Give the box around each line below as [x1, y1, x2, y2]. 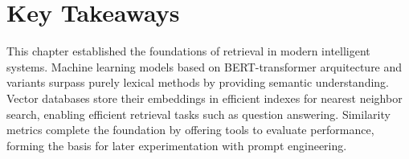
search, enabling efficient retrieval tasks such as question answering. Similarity [6, 105, 391, 122]
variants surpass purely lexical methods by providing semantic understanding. [6, 74, 389, 91]
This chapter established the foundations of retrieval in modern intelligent [6, 43, 370, 59]
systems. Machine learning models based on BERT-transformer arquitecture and [6, 58, 403, 75]
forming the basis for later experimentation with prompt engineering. [6, 137, 347, 153]
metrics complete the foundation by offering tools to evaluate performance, [6, 121, 374, 138]
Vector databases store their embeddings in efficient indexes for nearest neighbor [6, 89, 403, 106]
